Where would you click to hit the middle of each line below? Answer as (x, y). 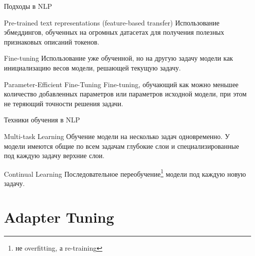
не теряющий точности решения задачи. (64, 103)
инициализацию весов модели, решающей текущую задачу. (92, 67)
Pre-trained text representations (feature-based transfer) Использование (112, 22)
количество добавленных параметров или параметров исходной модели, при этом (125, 94)
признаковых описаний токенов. (52, 41)
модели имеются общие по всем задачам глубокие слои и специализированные (122, 146)
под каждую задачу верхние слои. (54, 155)
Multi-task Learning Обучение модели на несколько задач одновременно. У (117, 136)
